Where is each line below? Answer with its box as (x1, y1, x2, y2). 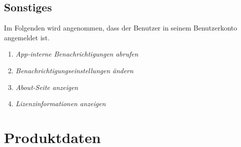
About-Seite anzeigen (15, 82, 78, 92)
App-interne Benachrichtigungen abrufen (15, 49, 138, 59)
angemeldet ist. (4, 32, 50, 42)
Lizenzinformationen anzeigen (15, 98, 106, 109)
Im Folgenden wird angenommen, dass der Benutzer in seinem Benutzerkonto (4, 23, 238, 33)
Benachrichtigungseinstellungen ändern (15, 65, 134, 75)
